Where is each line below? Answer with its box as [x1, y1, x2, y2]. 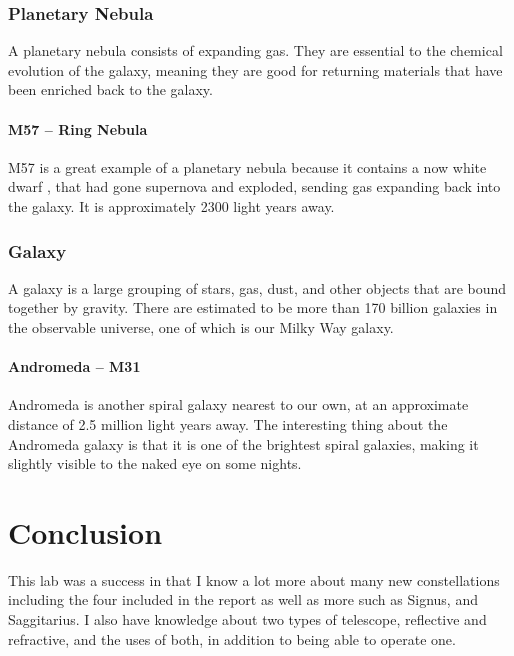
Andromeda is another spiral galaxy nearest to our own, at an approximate [8, 394, 469, 415]
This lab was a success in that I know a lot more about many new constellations [8, 569, 500, 590]
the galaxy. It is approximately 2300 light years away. [8, 195, 335, 216]
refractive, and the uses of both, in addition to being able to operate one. [8, 628, 456, 649]
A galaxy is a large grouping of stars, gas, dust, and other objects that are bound [8, 277, 507, 298]
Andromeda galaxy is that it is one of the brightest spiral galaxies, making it [8, 433, 479, 454]
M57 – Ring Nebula [8, 118, 148, 139]
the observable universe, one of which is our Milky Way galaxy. [8, 316, 394, 337]
